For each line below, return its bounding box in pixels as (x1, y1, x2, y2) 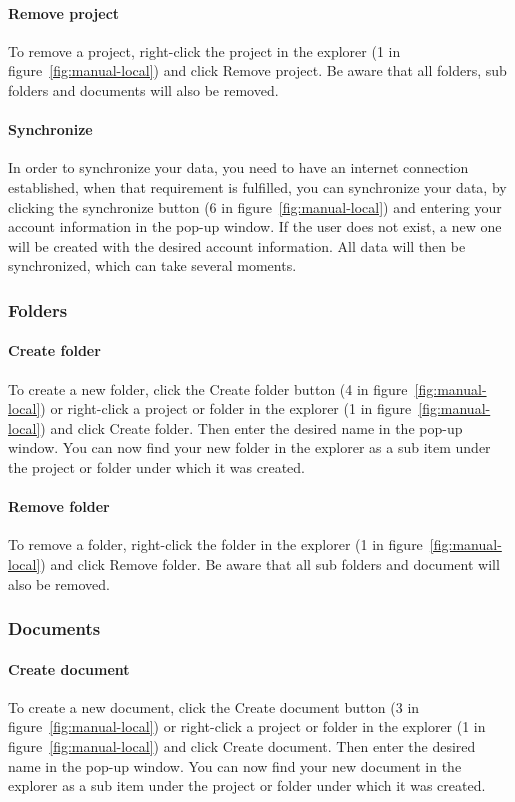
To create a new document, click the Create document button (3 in (8, 696, 420, 717)
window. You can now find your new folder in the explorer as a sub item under (8, 437, 491, 458)
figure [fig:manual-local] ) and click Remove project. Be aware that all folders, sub (8, 60, 507, 81)
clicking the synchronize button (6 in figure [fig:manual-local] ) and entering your (8, 196, 502, 217)
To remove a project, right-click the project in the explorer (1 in (8, 40, 401, 61)
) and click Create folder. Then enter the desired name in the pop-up (40, 417, 463, 438)
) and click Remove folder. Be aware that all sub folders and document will (40, 553, 500, 574)
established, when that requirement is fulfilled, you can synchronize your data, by (8, 176, 507, 197)
